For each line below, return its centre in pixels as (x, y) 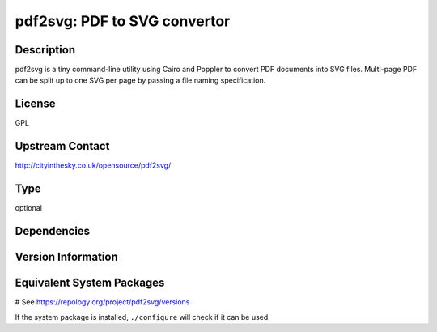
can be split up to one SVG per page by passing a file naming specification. (140, 80)
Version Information (66, 257)
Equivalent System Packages (90, 283)
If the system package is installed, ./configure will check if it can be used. (142, 317)
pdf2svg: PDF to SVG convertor (123, 21)
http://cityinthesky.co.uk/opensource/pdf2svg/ (93, 165)
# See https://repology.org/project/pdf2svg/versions (102, 302)
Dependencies (53, 231)
